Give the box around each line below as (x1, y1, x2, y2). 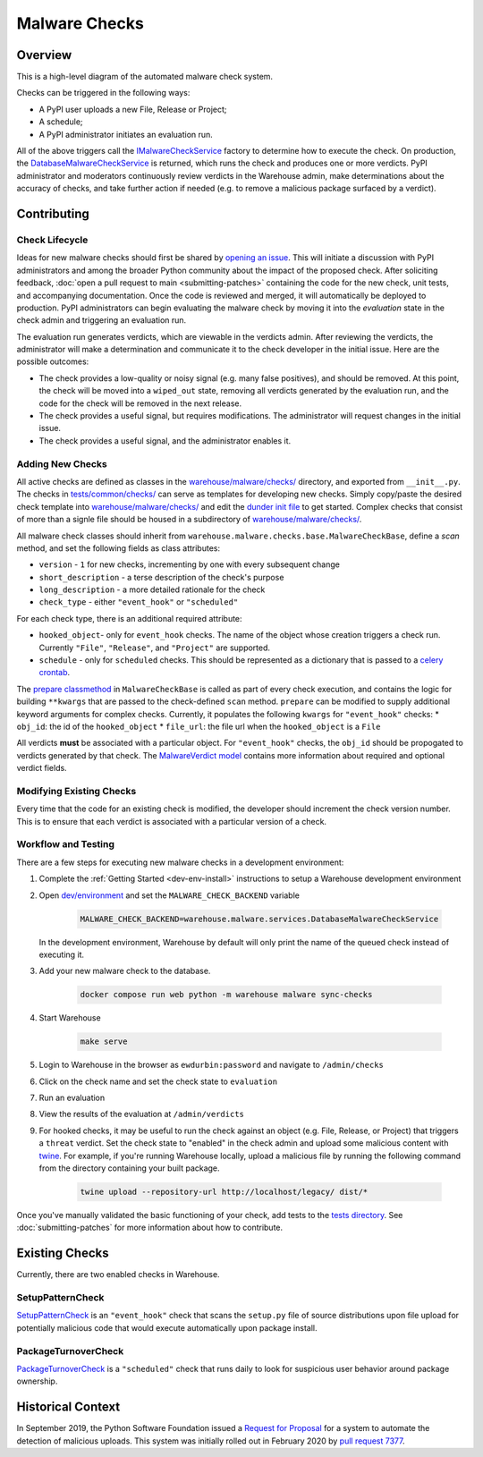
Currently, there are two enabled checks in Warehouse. (16, 1269, 220, 1280)
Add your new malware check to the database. (38, 966, 211, 977)
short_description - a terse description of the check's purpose (38, 572, 284, 582)
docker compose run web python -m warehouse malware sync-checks (80, 989, 373, 1000)
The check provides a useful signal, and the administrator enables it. (38, 435, 292, 446)
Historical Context (16, 1400, 121, 1415)
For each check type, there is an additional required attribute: (16, 613, 242, 623)
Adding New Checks (16, 457, 107, 470)
